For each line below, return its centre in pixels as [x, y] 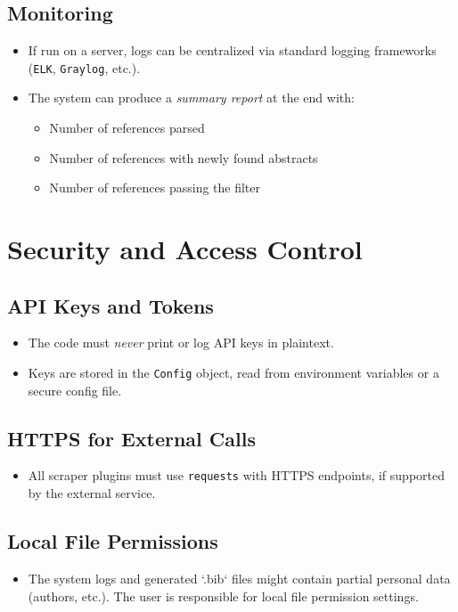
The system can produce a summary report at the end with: [191, 98]
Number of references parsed [127, 128]
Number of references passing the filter [155, 188]
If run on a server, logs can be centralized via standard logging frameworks [232, 50]
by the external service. [92, 493]
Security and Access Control [185, 249]
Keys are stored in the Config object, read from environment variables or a [233, 372]
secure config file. [75, 390]
